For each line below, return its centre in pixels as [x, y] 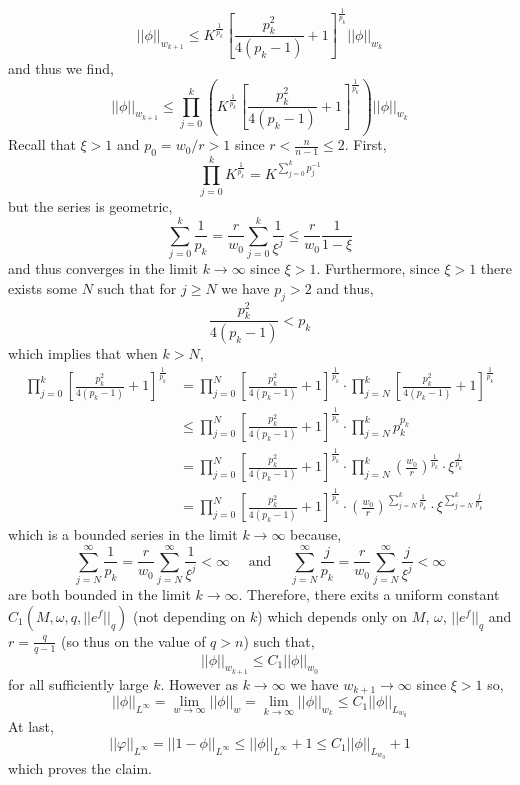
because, [316, 534]
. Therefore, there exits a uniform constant [369, 594]
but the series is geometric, [90, 206]
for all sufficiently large [78, 683]
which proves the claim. [80, 767]
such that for [137, 287]
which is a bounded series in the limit [123, 534]
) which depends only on [332, 615]
